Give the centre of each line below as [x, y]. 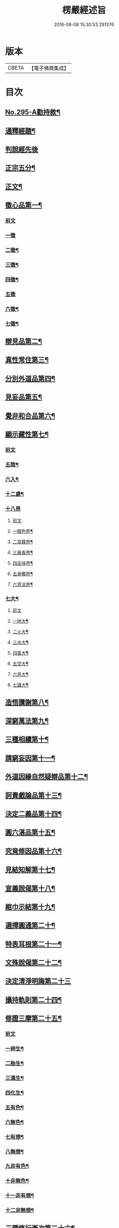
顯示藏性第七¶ [27, 434]
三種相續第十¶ [27, 740]
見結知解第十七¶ [30, 870]
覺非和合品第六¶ [30, 416]
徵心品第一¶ [24, 205]
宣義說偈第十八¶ [30, 888]
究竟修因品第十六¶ [33, 851]
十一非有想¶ [19, 1195]
